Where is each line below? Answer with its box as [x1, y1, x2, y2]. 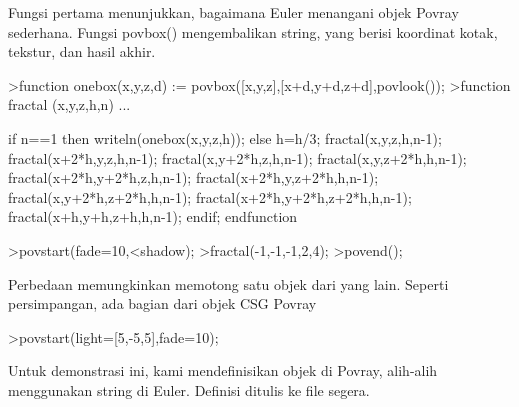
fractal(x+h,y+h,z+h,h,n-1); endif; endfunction [8, 206, 298, 227]
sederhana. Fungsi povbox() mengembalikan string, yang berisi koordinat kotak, [8, 21, 498, 42]
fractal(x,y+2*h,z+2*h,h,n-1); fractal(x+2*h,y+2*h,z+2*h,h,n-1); [8, 186, 412, 207]
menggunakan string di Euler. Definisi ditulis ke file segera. [8, 379, 370, 400]
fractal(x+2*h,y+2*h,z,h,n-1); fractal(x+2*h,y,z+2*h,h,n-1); [8, 167, 379, 188]
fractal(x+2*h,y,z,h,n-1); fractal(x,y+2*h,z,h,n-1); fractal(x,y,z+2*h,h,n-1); [8, 147, 467, 168]
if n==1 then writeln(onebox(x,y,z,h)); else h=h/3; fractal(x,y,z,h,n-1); [8, 127, 442, 148]
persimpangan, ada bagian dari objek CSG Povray [8, 293, 317, 314]
